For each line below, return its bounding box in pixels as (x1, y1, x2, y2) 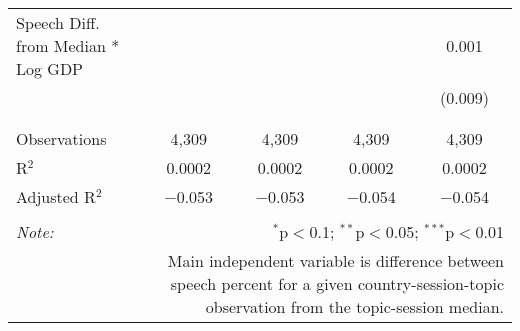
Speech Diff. (16, 11, 100, 34)
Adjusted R (16, 185, 96, 208)
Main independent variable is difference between (167, 249, 504, 272)
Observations (16, 127, 107, 150)
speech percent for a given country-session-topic (170, 272, 504, 295)
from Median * (16, 34, 120, 57)
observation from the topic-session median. (205, 295, 504, 318)
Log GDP (16, 57, 84, 80)
